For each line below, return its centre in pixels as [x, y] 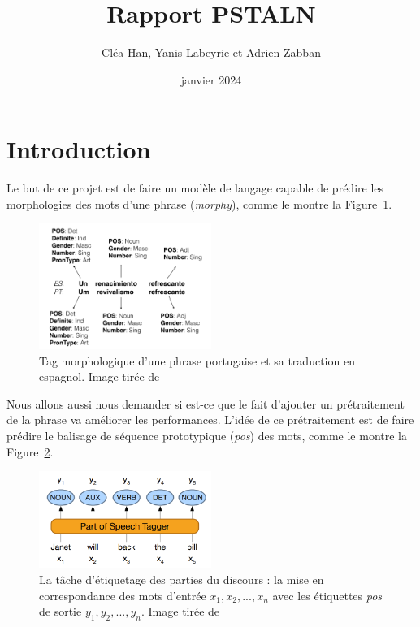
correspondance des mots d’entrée [123, 595]
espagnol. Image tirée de [100, 376]
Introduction [79, 149]
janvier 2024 [211, 79]
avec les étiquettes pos [327, 595]
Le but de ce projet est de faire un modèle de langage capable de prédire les [195, 188]
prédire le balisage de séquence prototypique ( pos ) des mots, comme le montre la [207, 436]
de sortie [61, 611]
